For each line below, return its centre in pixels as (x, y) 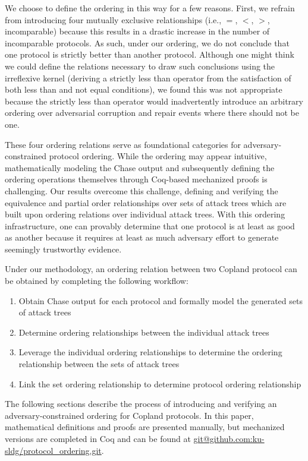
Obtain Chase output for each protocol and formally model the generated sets (161, 300)
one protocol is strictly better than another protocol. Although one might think (150, 54)
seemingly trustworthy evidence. (63, 249)
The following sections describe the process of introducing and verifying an (141, 404)
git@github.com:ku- (229, 438)
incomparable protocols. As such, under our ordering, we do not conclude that (147, 42)
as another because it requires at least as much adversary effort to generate (142, 237)
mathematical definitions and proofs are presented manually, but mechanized (145, 427)
